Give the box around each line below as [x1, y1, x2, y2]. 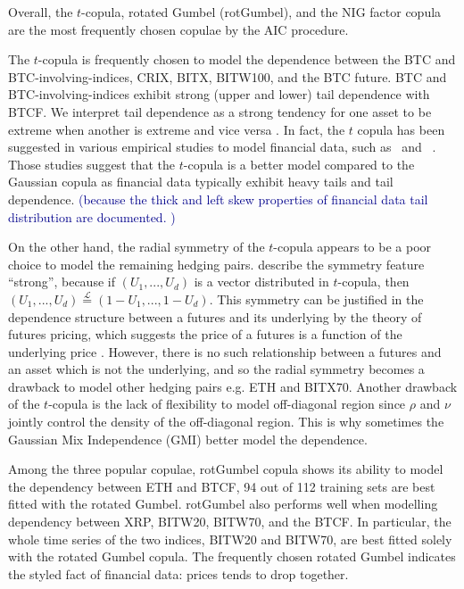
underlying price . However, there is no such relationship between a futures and [8, 342, 442, 361]
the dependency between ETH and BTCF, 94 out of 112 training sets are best [8, 477, 435, 495]
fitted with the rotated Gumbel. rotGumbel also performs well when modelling [8, 494, 438, 513]
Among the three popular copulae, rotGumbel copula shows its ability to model [8, 460, 443, 478]
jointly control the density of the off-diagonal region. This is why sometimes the [8, 412, 444, 431]
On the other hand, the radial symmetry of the [8, 237, 265, 256]
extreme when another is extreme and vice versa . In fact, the [8, 120, 345, 138]
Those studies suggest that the [8, 154, 176, 173]
